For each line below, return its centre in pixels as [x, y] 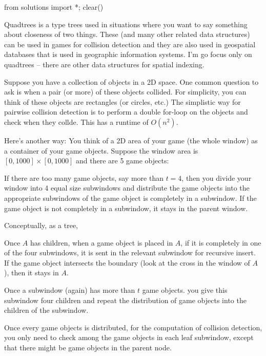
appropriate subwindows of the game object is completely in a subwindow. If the [130, 198]
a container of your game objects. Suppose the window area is [101, 150]
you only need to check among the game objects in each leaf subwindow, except [129, 337]
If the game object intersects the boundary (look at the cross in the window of [127, 262]
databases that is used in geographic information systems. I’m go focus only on [128, 54]
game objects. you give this [185, 290]
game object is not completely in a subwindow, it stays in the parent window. [126, 208]
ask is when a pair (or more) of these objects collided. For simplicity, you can [125, 92]
